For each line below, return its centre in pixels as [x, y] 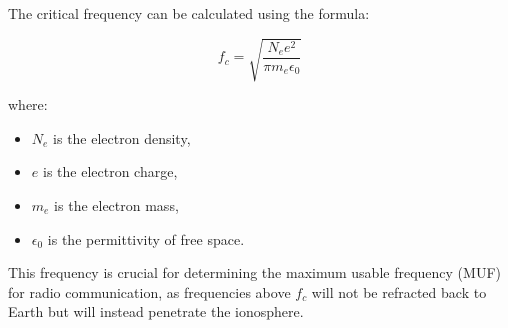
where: [28, 104]
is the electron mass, [116, 204]
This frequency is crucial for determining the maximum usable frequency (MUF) [254, 272]
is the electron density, [122, 137]
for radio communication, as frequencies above [149, 291]
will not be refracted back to [399, 291]
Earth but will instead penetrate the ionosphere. [156, 311]
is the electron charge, [110, 171]
